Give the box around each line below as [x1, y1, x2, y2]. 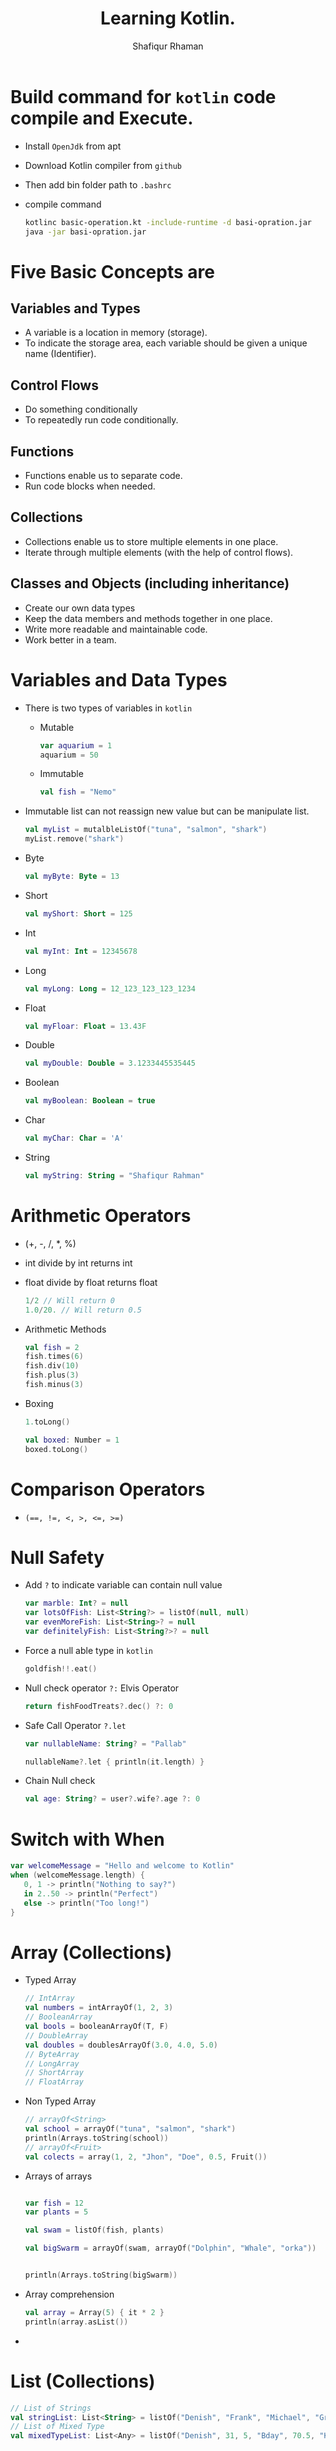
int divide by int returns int [24, 1257, 133, 1269]
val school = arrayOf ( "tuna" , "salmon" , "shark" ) [24, 2124, 237, 2134]
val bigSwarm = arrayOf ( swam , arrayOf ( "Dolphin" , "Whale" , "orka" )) [24, 2243, 317, 2254]
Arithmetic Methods [24, 1323, 107, 1335]
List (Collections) [10, 2370, 156, 2392]
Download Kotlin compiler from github [24, 159, 183, 171]
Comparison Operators [10, 1478, 206, 1501]
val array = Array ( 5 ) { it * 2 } [24, 2307, 165, 2317]
